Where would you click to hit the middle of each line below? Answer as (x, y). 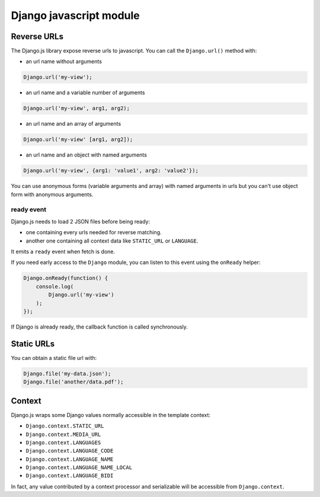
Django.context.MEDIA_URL (63, 434)
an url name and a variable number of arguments (85, 93)
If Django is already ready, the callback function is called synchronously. (99, 327)
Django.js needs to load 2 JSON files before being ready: (81, 221)
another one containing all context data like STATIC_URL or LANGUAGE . (112, 241)
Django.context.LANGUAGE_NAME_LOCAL (79, 468)
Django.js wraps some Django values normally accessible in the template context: (111, 415)
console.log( (55, 286)
